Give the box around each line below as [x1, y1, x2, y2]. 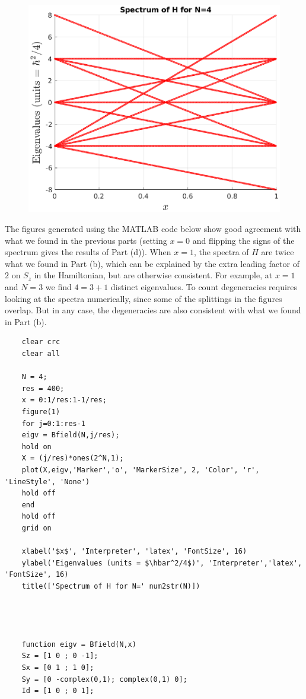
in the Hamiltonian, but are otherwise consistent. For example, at [34, 269, 273, 281]
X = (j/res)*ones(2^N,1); [21, 454, 124, 463]
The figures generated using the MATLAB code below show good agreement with [5, 223, 301, 235]
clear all [21, 349, 60, 358]
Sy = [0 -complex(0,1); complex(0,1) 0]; [21, 675, 187, 684]
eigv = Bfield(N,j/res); [21, 431, 120, 440]
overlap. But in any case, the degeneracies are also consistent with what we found [5, 304, 301, 316]
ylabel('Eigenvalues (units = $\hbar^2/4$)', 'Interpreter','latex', [21, 558, 302, 567]
